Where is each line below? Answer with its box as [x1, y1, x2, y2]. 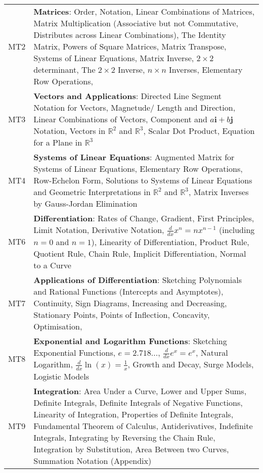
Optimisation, [33, 320, 82, 332]
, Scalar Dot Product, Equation [143, 125, 255, 136]
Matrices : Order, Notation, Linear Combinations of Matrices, [33, 6, 255, 17]
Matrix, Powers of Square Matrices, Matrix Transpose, [33, 40, 227, 52]
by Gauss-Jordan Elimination [33, 198, 138, 209]
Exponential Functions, [33, 346, 116, 358]
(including [219, 224, 255, 235]
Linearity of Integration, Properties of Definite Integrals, [33, 408, 234, 420]
